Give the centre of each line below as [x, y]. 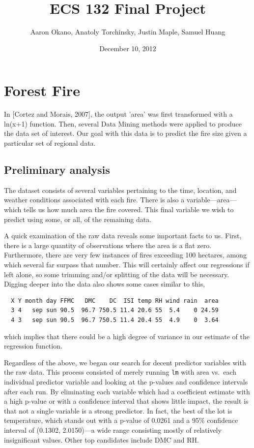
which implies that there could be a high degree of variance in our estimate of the [127, 336]
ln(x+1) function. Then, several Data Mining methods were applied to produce [123, 123]
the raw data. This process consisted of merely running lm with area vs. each [120, 372]
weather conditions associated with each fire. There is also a [94, 200]
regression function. [33, 346]
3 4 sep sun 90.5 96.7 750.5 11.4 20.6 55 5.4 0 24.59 [115, 310]
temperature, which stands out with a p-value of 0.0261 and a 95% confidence [121, 420]
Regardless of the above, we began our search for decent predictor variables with [125, 362]
